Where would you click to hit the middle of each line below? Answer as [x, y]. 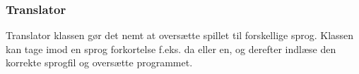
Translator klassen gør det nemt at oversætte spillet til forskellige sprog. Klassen [180, 35]
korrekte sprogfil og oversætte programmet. [99, 62]
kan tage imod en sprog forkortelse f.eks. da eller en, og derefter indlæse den [171, 49]
